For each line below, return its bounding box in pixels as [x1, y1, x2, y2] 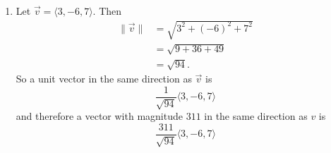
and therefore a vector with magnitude [16, 109, 183, 123]
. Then [92, 4, 122, 18]
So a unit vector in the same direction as [16, 71, 192, 86]
